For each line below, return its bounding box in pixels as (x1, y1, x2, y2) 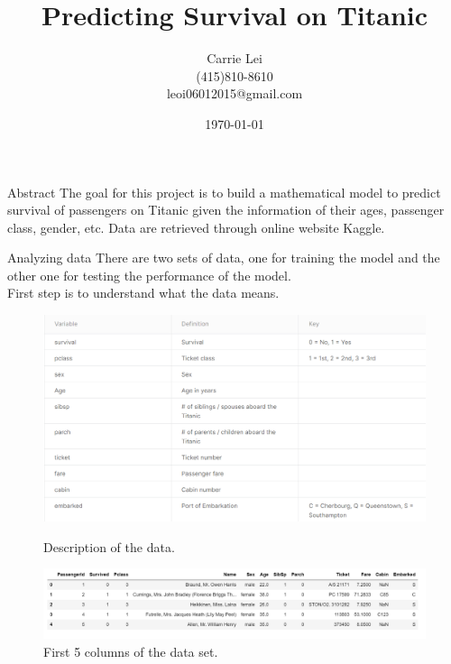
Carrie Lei (207, 49, 262, 68)
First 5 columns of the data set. (43, 641, 218, 660)
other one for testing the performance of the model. (7, 265, 291, 284)
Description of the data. (43, 537, 175, 556)
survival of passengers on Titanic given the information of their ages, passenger (7, 200, 445, 219)
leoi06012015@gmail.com (166, 84, 303, 103)
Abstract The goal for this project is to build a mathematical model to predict (7, 182, 441, 201)
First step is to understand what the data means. (7, 283, 280, 302)
